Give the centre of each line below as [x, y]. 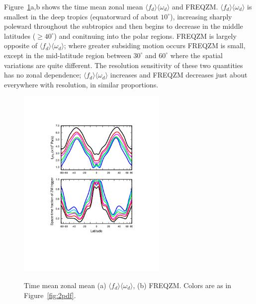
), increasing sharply [201, 16]
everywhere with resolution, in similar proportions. [81, 84]
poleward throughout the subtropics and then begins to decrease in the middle [124, 26]
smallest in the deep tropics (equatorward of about [81, 16]
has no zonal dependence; [43, 75]
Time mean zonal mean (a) [65, 285]
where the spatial [196, 55]
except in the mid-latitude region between [68, 55]
